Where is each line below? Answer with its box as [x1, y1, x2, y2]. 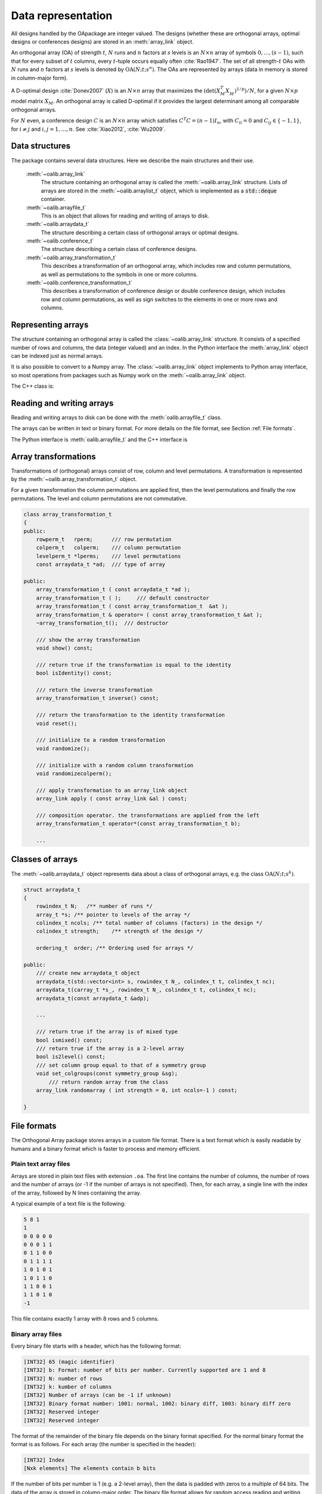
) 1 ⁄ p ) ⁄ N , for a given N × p [234, 87, 298, 94]
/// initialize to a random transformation [36, 737, 165, 743]
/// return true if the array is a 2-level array [36, 1045, 184, 1052]
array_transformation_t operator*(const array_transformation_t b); [36, 821, 241, 827]
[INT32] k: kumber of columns [23, 1383, 112, 1391]
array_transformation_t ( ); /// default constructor [36, 595, 209, 601]
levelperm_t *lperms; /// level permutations [36, 553, 181, 559]
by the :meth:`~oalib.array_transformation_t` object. [11, 476, 137, 483]
